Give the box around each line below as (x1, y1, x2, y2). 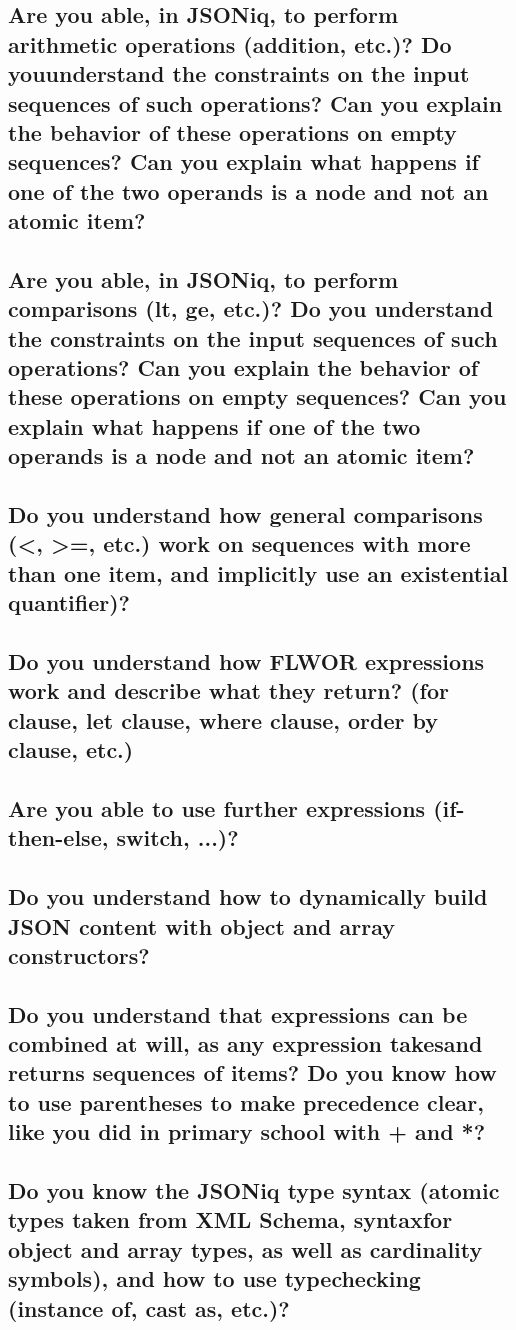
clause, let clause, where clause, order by (8, 704, 438, 735)
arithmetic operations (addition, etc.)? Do (8, 28, 452, 59)
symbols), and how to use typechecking (8, 1263, 421, 1294)
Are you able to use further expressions (8, 792, 426, 823)
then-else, (8, 822, 109, 853)
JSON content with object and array (8, 910, 396, 941)
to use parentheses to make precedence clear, (8, 1086, 484, 1117)
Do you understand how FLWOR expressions (8, 645, 485, 676)
